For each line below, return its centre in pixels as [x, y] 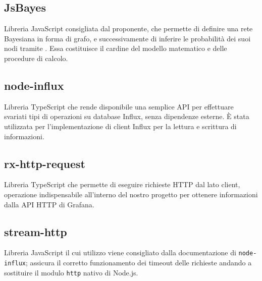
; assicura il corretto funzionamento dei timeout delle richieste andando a [139, 262]
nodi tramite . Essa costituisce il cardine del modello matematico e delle [116, 48]
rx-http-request [45, 163]
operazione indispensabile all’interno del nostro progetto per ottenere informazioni [131, 194]
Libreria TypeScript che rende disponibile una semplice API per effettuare [119, 106]
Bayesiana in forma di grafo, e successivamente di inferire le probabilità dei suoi [127, 38]
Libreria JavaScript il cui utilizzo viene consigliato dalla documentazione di [120, 252]
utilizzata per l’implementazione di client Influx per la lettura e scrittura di [120, 126]
